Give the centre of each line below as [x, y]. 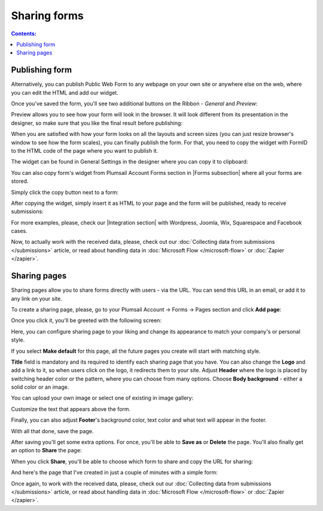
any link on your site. [36, 298]
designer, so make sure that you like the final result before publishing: [97, 123]
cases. [19, 231]
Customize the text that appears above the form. [71, 409]
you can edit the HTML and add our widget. [65, 92]
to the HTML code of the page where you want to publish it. [85, 150]
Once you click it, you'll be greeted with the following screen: [86, 320]
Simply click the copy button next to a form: [65, 192]
